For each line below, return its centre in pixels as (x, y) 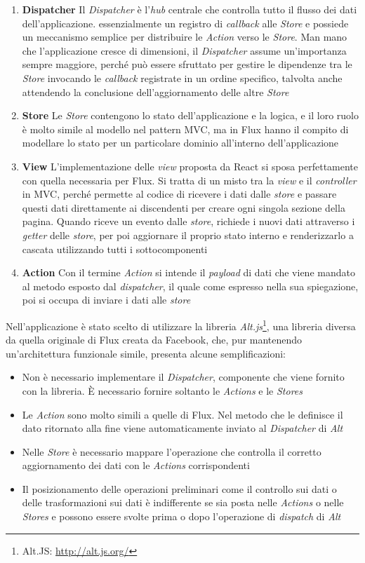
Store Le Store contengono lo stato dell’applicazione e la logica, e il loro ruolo (191, 115)
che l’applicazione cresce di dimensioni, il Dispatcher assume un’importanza (184, 50)
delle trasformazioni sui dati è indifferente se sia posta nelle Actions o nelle (183, 502)
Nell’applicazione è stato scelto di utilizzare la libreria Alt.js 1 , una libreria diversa (181, 325)
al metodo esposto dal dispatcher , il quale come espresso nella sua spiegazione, (190, 286)
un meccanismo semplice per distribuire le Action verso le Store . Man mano (185, 37)
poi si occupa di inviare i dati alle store (106, 300)
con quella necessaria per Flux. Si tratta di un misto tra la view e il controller (189, 180)
